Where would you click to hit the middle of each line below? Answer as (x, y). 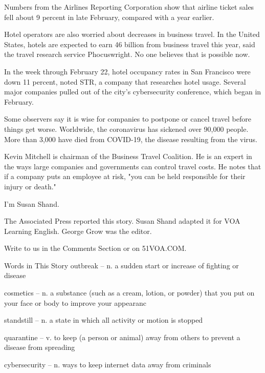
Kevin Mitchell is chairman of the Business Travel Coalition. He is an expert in (128, 156)
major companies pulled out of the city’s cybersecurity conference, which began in (133, 92)
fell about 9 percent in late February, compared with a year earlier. (109, 17)
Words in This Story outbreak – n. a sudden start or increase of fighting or (122, 265)
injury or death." (30, 186)
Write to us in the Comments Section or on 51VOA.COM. (95, 248)
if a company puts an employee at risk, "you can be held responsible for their (125, 176)
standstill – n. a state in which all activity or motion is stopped (104, 320)
